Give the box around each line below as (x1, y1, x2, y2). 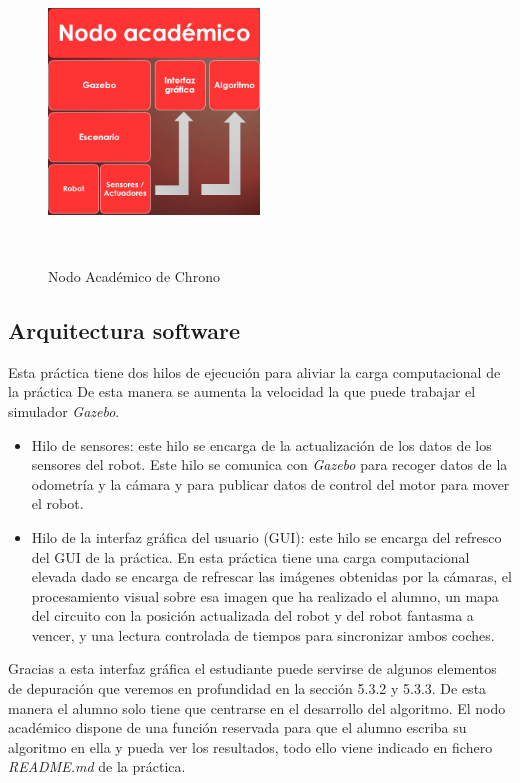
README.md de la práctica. (8, 756, 186, 777)
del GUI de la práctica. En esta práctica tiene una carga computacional (31, 546, 470, 567)
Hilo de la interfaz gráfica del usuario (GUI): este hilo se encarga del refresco (31, 526, 502, 547)
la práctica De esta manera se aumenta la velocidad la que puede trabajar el (8, 381, 476, 402)
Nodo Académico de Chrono (48, 265, 220, 286)
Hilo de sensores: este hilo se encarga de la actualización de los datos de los (31, 434, 492, 455)
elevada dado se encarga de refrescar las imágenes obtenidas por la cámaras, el (31, 566, 512, 587)
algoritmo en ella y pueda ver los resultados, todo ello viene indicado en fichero (8, 736, 493, 757)
